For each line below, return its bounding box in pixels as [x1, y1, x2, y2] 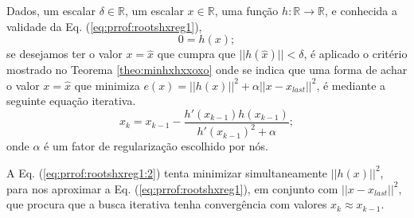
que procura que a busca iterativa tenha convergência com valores [6, 196, 327, 212]
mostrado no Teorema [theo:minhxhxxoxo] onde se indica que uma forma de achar [6, 61, 408, 78]
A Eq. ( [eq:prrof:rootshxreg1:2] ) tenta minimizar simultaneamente [6, 164, 328, 181]
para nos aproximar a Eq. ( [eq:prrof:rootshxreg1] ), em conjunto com [6, 180, 338, 197]
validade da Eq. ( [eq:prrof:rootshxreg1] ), [6, 18, 202, 34]
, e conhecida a [325, 2, 397, 18]
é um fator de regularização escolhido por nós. [44, 138, 268, 154]
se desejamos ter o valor [6, 45, 123, 62]
